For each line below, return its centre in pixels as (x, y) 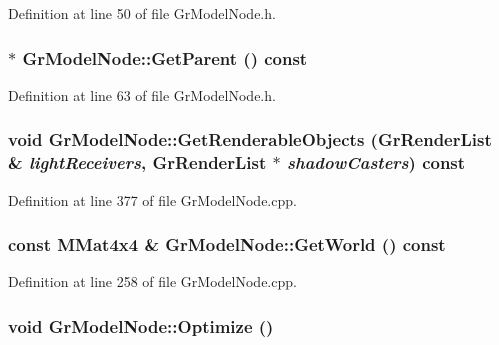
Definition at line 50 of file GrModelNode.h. (142, 13)
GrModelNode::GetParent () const (165, 57)
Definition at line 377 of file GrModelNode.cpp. (152, 199)
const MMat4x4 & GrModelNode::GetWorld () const (227, 244)
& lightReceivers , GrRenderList (137, 162)
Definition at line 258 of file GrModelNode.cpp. (152, 281)
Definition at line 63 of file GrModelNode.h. (142, 94)
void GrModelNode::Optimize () (141, 325)
